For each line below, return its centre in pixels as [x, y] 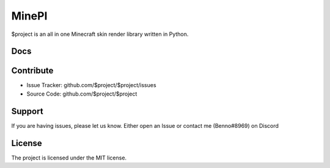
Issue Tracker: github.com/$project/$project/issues [91, 85]
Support [27, 111]
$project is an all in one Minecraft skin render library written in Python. [100, 34]
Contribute [32, 71]
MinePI [29, 16]
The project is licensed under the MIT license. [69, 158]
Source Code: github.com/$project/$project [82, 94]
